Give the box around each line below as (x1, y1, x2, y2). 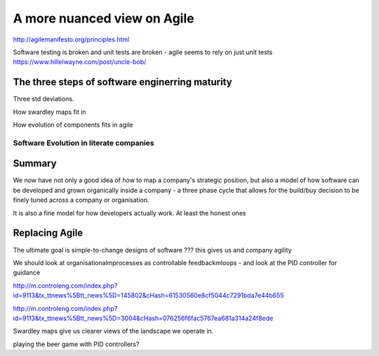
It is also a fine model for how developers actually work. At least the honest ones (13, 208, 246, 217)
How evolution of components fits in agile (13, 120, 133, 129)
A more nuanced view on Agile (13, 11, 194, 26)
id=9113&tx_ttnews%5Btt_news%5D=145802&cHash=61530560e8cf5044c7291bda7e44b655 (13, 291, 284, 300)
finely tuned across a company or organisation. (13, 196, 150, 204)
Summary (13, 158, 57, 170)
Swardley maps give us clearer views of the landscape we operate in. (13, 327, 214, 336)
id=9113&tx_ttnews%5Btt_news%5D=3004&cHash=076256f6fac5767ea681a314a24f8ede (13, 314, 274, 322)
